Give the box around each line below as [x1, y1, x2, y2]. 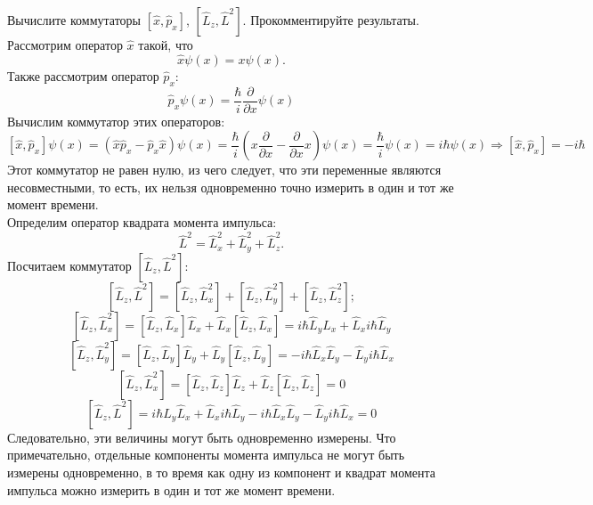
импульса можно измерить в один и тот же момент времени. [7, 480, 336, 499]
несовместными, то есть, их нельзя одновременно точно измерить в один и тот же [7, 177, 454, 196]
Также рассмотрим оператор [7, 66, 159, 85]
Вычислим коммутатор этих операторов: [7, 111, 225, 130]
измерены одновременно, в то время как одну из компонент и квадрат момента [7, 463, 435, 481]
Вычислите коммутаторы [7, 11, 141, 29]
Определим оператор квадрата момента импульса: [7, 213, 277, 232]
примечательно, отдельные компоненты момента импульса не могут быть [7, 445, 405, 464]
